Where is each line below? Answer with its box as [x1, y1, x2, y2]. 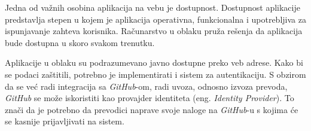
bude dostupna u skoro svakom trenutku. [5, 36, 155, 48]
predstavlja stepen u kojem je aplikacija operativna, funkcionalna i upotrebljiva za [5, 13, 306, 25]
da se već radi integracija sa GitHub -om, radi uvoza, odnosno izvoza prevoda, [5, 80, 288, 92]
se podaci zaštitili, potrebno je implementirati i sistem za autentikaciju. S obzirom [5, 68, 306, 80]
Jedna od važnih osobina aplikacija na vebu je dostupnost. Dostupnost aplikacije [5, 1, 300, 13]
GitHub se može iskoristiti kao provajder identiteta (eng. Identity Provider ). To [5, 92, 294, 104]
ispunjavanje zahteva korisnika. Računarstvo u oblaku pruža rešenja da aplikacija [5, 25, 303, 37]
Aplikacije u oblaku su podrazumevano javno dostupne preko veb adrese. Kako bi [5, 56, 303, 69]
